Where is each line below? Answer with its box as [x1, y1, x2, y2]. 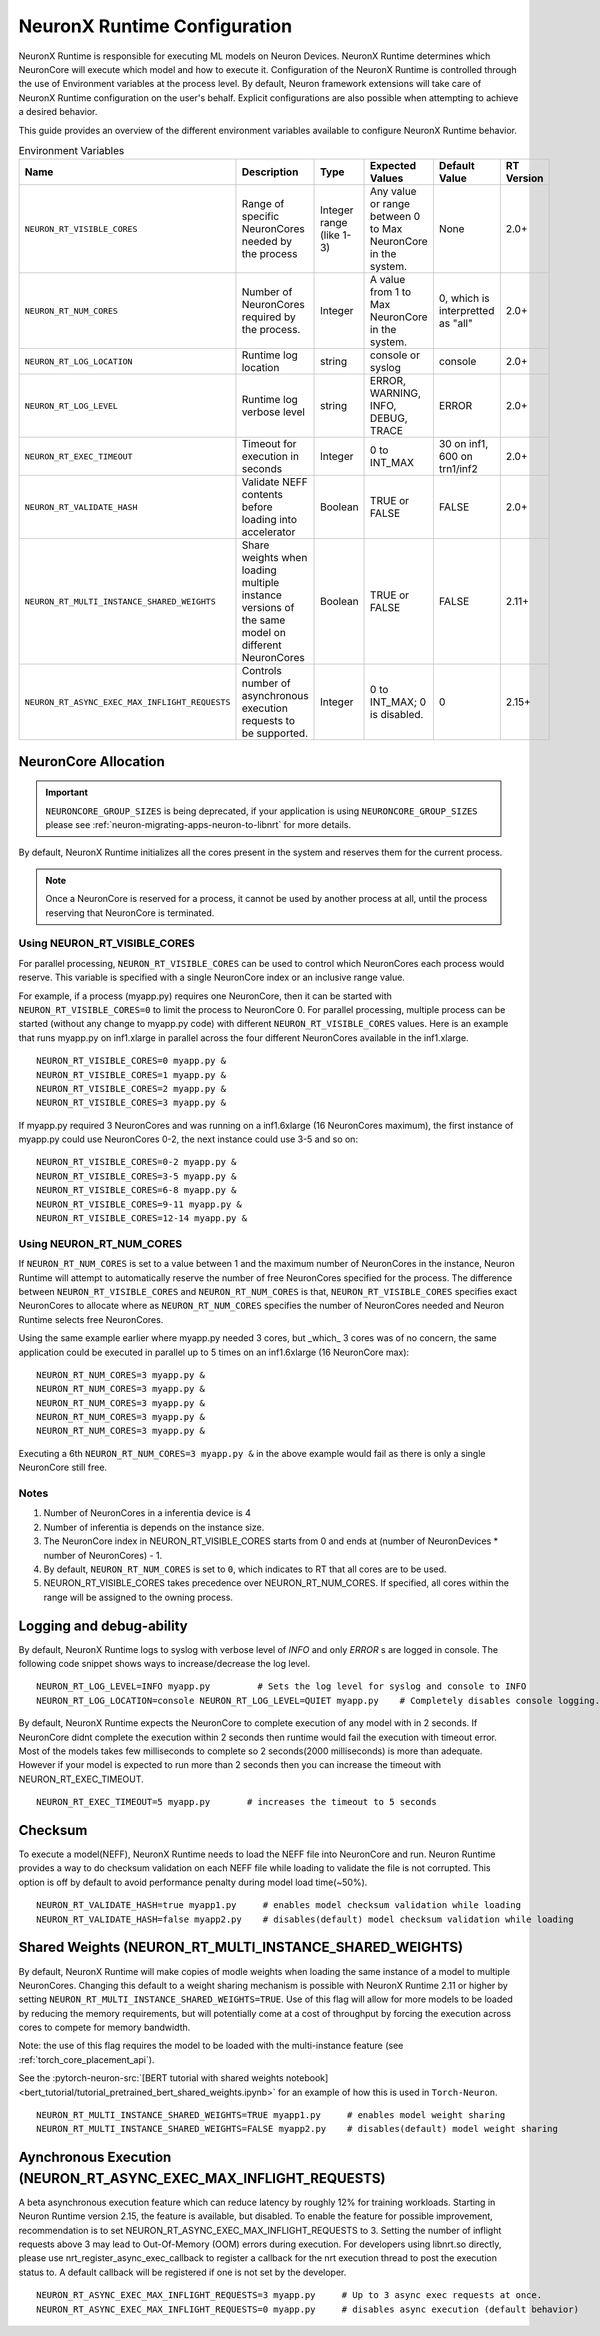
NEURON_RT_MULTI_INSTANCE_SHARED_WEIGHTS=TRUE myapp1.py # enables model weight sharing [36, 2110, 506, 2121]
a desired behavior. [18, 106, 98, 118]
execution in [241, 450, 300, 464]
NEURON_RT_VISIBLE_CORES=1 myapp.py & [36, 1069, 227, 1080]
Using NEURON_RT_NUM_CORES [18, 1236, 183, 1250]
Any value [370, 185, 417, 199]
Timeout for [241, 437, 297, 451]
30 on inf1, [438, 437, 489, 451]
